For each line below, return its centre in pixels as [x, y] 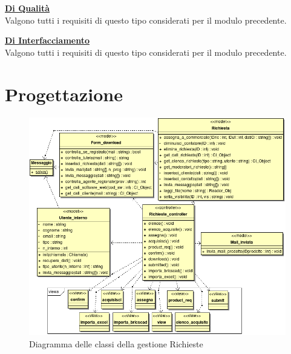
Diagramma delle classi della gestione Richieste [116, 343]
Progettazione [64, 94]
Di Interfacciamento [47, 40]
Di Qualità [28, 8]
